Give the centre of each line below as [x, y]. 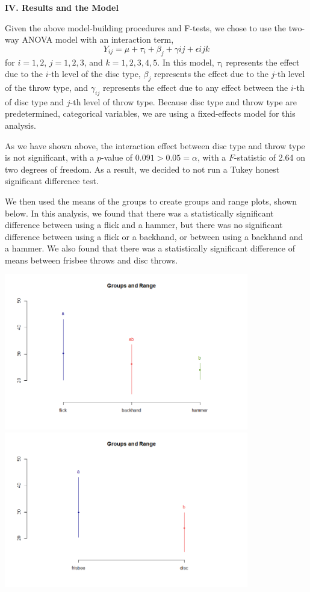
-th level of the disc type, [95, 74]
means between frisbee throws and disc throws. [91, 260]
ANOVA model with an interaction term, [98, 39]
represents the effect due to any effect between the [195, 87]
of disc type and [35, 101]
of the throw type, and [47, 87]
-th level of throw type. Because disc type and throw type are [184, 101]
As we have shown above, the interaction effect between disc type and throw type [155, 145]
